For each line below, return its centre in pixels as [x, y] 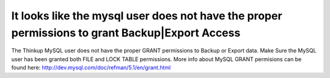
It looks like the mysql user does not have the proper [147, 16]
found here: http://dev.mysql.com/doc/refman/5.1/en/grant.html [91, 68]
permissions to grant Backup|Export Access [126, 33]
